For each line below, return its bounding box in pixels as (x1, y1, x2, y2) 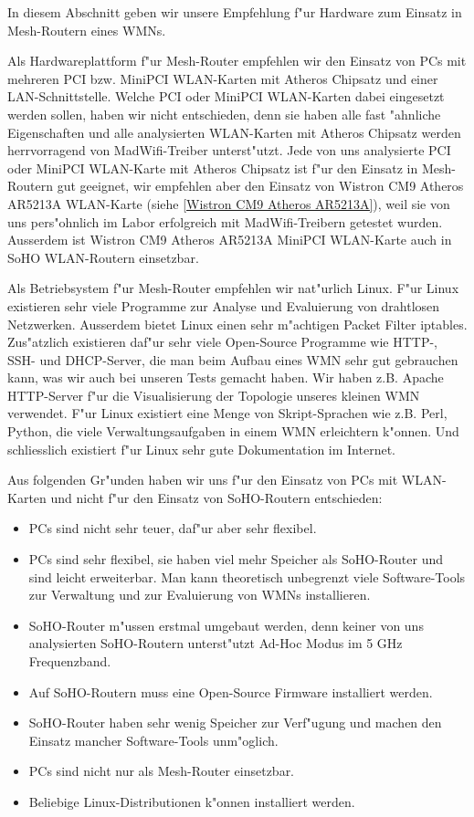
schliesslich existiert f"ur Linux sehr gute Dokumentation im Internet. (7, 439, 395, 458)
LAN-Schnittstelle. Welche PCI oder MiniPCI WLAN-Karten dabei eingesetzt (7, 87, 445, 106)
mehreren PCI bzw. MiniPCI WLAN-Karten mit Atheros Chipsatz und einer (7, 68, 438, 88)
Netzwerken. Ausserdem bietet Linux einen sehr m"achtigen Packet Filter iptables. (7, 314, 468, 333)
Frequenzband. (28, 652, 111, 670)
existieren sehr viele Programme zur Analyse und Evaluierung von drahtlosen (7, 296, 440, 315)
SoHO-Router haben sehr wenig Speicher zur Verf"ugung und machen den (28, 713, 442, 732)
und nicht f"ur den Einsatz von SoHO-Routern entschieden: (50, 487, 383, 507)
